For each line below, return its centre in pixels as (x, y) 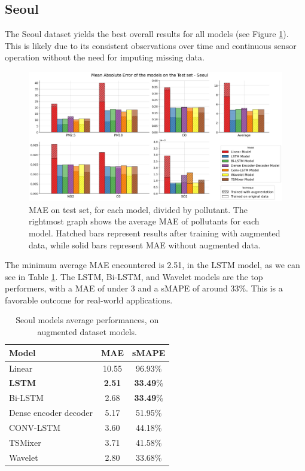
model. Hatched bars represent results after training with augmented (155, 233)
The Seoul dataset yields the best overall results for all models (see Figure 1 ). (147, 34)
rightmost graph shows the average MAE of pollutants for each (144, 221)
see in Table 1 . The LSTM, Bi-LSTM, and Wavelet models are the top (134, 276)
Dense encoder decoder (51, 413)
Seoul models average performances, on (87, 320)
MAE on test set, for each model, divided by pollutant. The (138, 209)
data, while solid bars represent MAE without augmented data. (145, 244)
